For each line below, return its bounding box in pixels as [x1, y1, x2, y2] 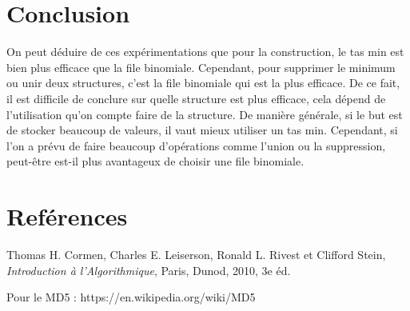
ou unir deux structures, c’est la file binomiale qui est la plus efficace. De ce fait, [6, 74, 400, 91]
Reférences [6, 200, 128, 233]
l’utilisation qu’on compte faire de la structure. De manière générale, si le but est [6, 106, 403, 122]
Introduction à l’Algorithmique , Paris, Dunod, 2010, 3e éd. [6, 261, 291, 278]
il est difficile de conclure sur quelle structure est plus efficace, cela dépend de [6, 90, 386, 106]
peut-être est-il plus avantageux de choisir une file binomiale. [6, 153, 305, 169]
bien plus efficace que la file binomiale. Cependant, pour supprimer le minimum [6, 58, 396, 75]
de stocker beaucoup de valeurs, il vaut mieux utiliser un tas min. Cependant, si [6, 122, 398, 138]
